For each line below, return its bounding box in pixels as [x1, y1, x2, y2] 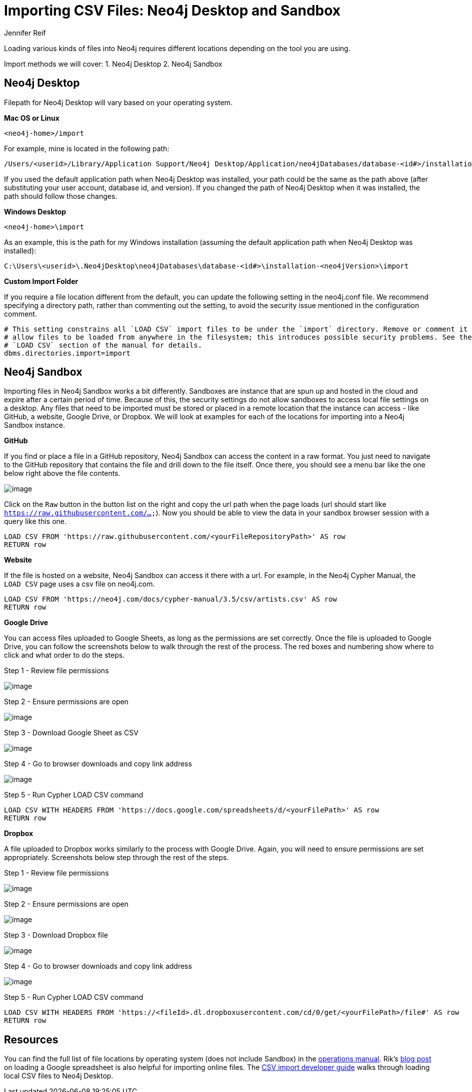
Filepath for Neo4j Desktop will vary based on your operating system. [4, 98, 232, 107]
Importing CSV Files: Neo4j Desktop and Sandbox [4, 2, 341, 19]
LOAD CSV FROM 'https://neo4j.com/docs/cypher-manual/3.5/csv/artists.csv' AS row [4, 595, 337, 604]
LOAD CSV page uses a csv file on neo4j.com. [4, 580, 155, 589]
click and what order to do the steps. [4, 651, 125, 660]
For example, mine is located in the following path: [4, 144, 169, 153]
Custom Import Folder [4, 277, 78, 286]
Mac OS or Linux [4, 113, 59, 122]
